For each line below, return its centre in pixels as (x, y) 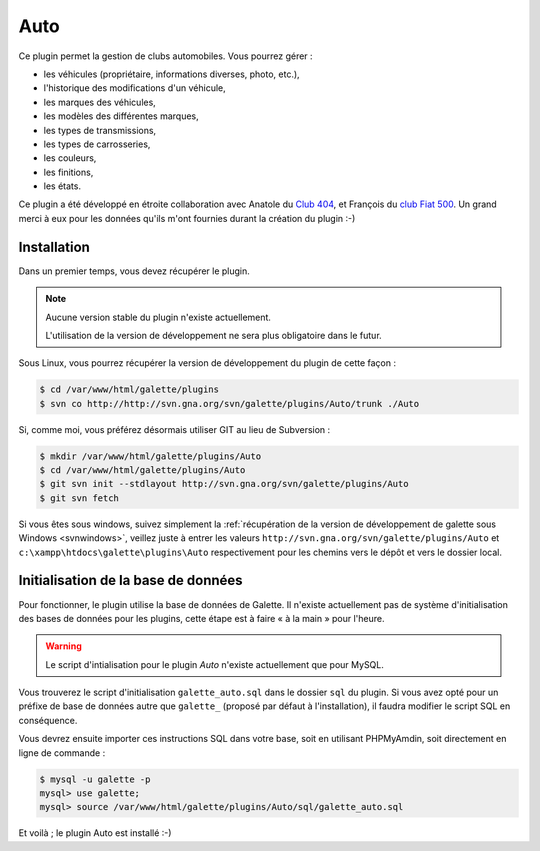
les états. (62, 186)
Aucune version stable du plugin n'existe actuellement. (158, 317)
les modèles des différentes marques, (121, 116)
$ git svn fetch (79, 498)
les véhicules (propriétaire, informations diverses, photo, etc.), (171, 74)
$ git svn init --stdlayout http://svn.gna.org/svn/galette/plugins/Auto (224, 484)
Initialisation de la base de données (131, 580)
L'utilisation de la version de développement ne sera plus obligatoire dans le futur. (213, 335)
